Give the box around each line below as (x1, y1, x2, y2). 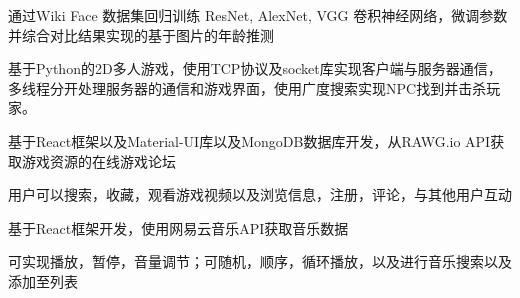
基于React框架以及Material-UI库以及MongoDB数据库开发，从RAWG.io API (8, 130, 491, 151)
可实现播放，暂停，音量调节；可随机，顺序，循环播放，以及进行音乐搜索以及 (8, 251, 512, 272)
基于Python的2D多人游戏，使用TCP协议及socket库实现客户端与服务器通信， (8, 58, 502, 79)
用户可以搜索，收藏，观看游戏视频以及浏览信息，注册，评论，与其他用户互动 (8, 184, 512, 205)
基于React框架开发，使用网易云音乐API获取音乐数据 (8, 217, 349, 238)
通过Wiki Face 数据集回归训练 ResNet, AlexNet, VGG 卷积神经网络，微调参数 (8, 5, 508, 25)
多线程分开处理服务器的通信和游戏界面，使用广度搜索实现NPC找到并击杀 (8, 77, 487, 98)
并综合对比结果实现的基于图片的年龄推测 (8, 24, 274, 45)
